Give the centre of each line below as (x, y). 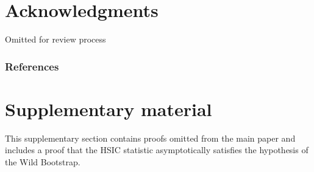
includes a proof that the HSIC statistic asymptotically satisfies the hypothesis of (157, 150)
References (32, 66)
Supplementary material (109, 108)
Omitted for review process (55, 39)
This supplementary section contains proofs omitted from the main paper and (150, 138)
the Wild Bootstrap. (43, 161)
